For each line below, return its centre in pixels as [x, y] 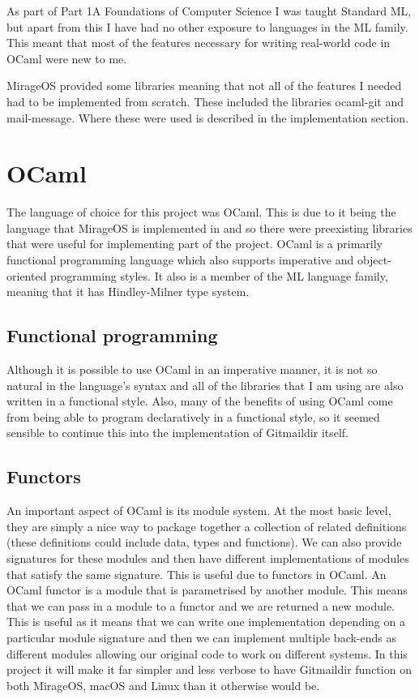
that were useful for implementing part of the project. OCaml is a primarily [195, 244]
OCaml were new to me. [67, 58]
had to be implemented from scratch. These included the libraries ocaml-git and [205, 101]
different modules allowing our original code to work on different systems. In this [207, 653]
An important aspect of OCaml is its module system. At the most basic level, [199, 510]
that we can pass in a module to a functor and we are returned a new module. [201, 605]
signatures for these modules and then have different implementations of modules [208, 558]
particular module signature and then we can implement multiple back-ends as [202, 637]
